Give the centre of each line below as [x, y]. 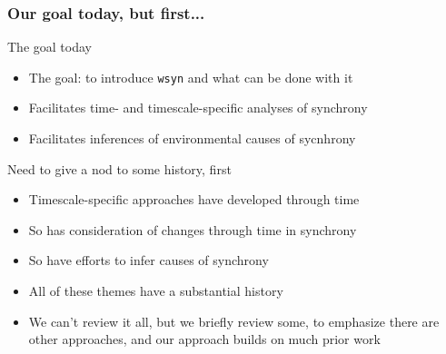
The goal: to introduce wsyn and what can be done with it [191, 77]
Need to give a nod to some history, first [119, 168]
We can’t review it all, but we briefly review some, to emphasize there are [234, 321]
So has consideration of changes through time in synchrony [193, 229]
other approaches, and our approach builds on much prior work [204, 339]
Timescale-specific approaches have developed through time [194, 199]
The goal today [50, 47]
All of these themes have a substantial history [156, 291]
